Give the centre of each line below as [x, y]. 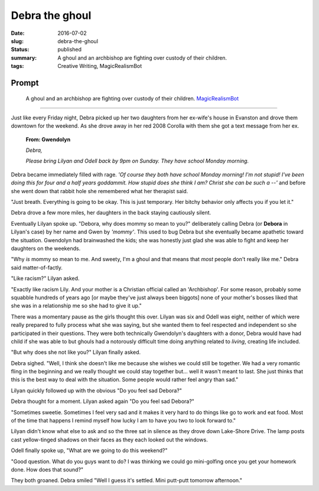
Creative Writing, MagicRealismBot [100, 66]
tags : [17, 66]
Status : [20, 50]
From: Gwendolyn [48, 139]
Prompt [25, 83]
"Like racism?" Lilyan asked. [45, 278]
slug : [17, 41]
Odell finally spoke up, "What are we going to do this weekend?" [89, 451]
